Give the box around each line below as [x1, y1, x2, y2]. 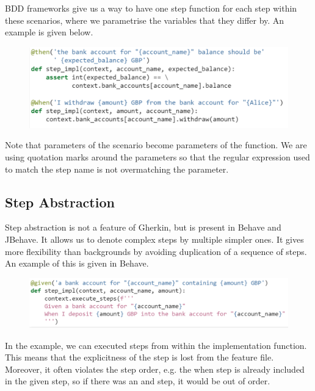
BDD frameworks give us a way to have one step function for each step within [5, 2, 297, 14]
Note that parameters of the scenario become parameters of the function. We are [5, 138, 307, 151]
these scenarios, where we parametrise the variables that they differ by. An [5, 13, 284, 26]
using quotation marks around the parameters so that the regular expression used [5, 150, 310, 163]
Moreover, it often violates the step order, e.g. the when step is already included [5, 362, 305, 375]
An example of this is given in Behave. [5, 257, 149, 270]
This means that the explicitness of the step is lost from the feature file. [5, 351, 274, 364]
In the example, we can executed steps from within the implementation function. [5, 339, 307, 351]
